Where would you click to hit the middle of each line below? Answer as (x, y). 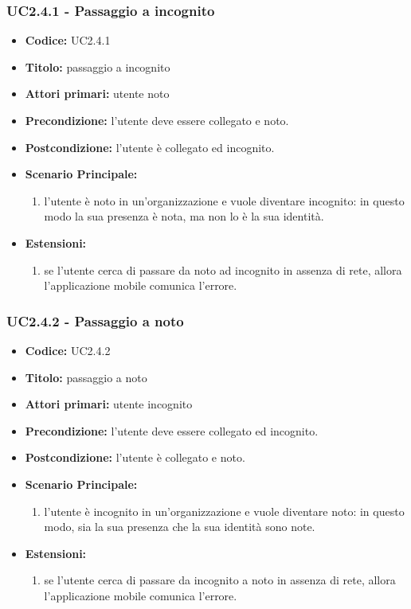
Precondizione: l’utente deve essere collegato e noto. (157, 120)
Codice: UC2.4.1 (68, 40)
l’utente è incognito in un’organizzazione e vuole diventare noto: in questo (224, 511)
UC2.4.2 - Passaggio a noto (95, 320)
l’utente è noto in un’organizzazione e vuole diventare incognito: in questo (224, 200)
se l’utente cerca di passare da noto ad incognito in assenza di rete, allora (223, 269)
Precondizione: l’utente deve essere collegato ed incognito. (172, 430)
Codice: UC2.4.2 (68, 350)
